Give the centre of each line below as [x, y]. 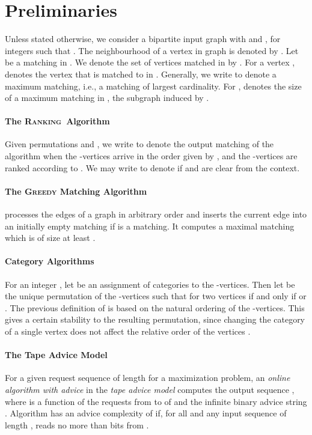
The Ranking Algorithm [57, 121]
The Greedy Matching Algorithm [76, 191]
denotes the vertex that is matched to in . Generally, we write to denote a [141, 74]
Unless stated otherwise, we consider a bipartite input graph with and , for [143, 39]
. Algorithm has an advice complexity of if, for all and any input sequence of [146, 413]
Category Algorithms [50, 261]
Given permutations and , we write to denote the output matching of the [139, 144]
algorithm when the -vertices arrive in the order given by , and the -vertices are [151, 156]
